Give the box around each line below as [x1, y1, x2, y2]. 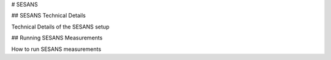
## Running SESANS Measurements [11, 34, 103, 42]
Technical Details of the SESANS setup [11, 23, 110, 30]
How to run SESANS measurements [11, 45, 101, 53]
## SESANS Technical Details [11, 12, 86, 19]
